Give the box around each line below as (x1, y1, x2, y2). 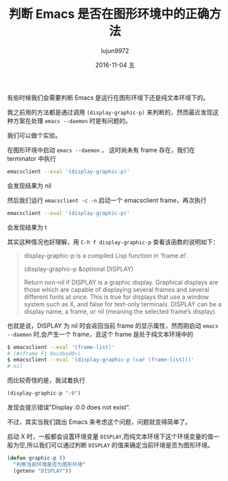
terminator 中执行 (7, 154, 56, 162)
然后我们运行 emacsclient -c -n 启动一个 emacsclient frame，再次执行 (7, 196, 207, 204)
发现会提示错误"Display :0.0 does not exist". (7, 403, 131, 412)
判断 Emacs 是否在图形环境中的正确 (8, 6, 210, 22)
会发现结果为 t (7, 223, 47, 231)
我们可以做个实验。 (7, 131, 62, 139)
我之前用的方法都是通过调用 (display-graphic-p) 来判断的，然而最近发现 (7, 108, 213, 116)
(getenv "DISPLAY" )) (13, 467, 72, 474)
